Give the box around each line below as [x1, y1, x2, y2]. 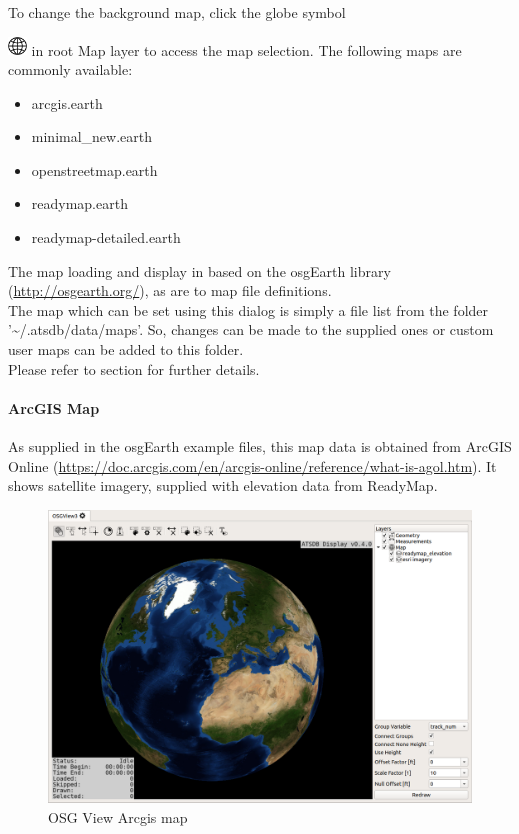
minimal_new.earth [31, 126, 153, 147]
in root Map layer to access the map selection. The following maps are [31, 39, 462, 60]
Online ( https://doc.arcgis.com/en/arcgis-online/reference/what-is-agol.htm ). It [8, 455, 497, 476]
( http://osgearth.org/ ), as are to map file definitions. [8, 280, 332, 301]
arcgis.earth [31, 92, 103, 113]
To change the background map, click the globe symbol [8, 2, 346, 22]
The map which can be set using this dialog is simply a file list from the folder [8, 299, 489, 320]
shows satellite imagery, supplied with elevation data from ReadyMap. [8, 475, 438, 496]
